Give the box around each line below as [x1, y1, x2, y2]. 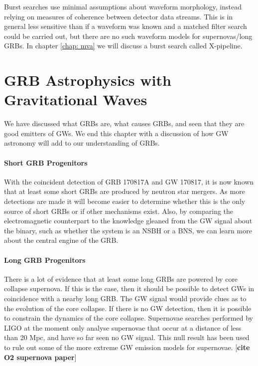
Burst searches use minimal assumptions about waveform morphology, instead [4, 1, 242, 11]
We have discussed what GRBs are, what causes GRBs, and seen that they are [4, 118, 245, 129]
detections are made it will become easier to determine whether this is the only [4, 196, 246, 206]
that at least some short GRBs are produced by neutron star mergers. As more [4, 186, 245, 196]
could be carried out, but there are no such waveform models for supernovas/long [4, 30, 253, 41]
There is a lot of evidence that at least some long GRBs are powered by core [4, 273, 238, 284]
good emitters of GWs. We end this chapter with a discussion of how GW [4, 128, 229, 138]
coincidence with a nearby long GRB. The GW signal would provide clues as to [4, 293, 247, 303]
